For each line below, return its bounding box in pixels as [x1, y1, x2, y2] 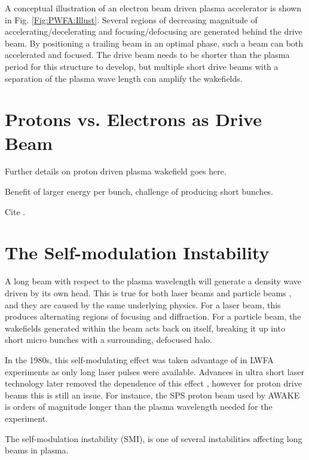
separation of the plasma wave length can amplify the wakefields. [5, 72, 243, 84]
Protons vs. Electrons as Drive [5, 107, 262, 131]
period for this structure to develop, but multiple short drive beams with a [5, 60, 279, 72]
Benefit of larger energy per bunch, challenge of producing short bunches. [5, 185, 274, 198]
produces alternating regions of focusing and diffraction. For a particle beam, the [5, 310, 301, 323]
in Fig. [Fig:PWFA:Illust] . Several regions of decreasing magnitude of [5, 13, 258, 26]
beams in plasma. [5, 444, 69, 456]
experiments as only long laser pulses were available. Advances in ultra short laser [5, 365, 304, 378]
